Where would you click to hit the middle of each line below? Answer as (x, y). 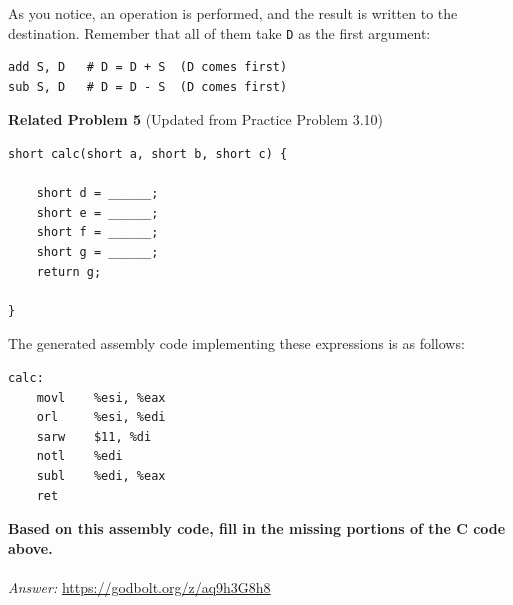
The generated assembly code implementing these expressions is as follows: (236, 343)
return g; (69, 271)
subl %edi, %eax (101, 475)
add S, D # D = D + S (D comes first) (148, 67)
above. (30, 547)
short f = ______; (97, 232)
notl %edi (79, 456)
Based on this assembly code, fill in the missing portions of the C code (257, 528)
